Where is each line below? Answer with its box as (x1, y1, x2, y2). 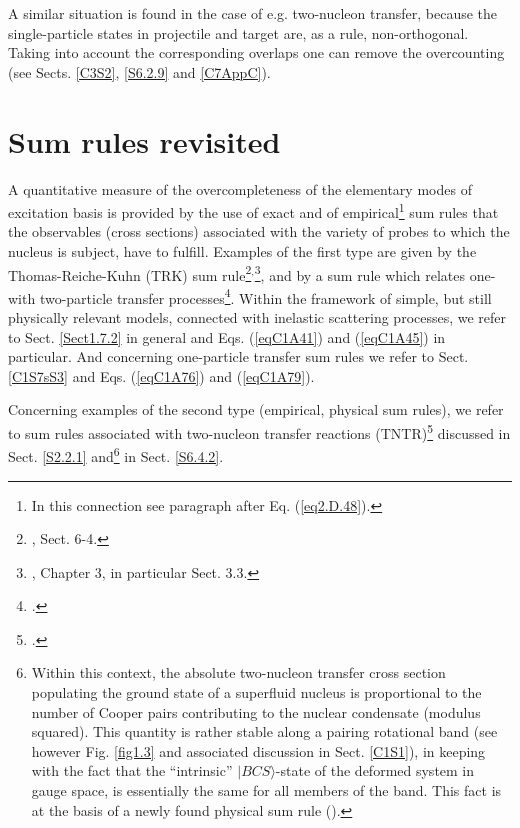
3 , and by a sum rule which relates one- (254, 261, 496, 285)
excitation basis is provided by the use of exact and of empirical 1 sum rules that (8, 199, 499, 222)
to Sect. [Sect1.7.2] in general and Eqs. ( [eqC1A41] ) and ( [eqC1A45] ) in (8, 326, 446, 347)
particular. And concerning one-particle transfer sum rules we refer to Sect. (8, 346, 469, 367)
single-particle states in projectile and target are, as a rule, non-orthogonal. (8, 22, 469, 43)
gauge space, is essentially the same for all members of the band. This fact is (31, 780, 502, 801)
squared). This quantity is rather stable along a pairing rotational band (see (31, 721, 498, 742)
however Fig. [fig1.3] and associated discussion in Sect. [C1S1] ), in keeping (31, 740, 486, 761)
